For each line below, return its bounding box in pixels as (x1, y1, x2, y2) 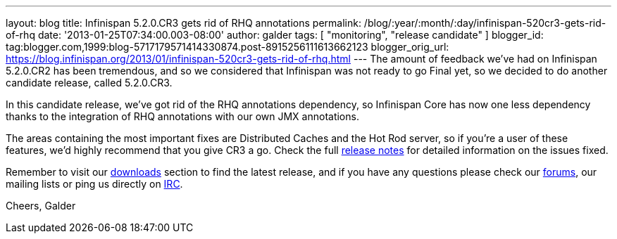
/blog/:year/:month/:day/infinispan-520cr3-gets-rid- (363, 17, 606, 29)
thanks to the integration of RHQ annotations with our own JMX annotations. (6, 110, 359, 122)
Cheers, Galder (6, 200, 76, 212)
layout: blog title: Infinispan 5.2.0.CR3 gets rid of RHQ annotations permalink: (6, 17, 361, 29)
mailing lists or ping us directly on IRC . (6, 178, 183, 190)
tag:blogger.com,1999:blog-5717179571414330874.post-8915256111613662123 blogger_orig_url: (6, 41, 449, 53)
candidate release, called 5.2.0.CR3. (6, 77, 173, 89)
